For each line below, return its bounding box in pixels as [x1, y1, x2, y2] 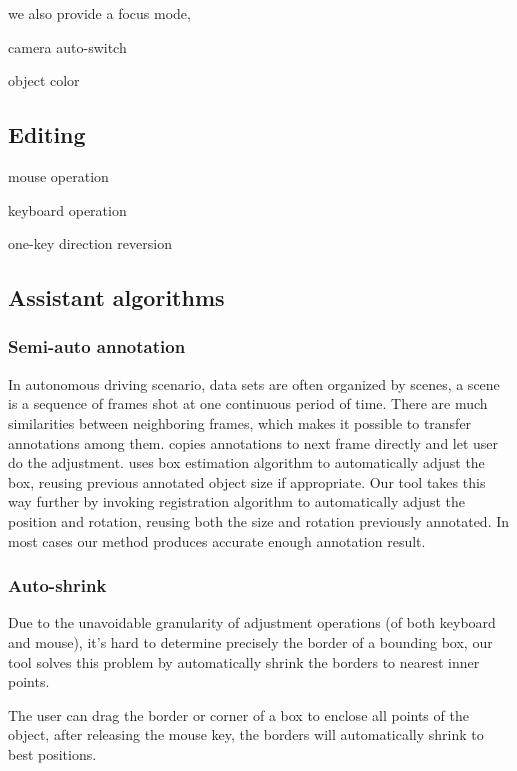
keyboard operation [8, 199, 127, 220]
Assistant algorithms [8, 282, 225, 313]
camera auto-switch [8, 36, 127, 57]
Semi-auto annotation [8, 334, 186, 359]
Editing [8, 119, 86, 150]
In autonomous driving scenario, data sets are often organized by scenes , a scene [8, 373, 500, 394]
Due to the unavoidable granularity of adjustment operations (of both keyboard [8, 612, 496, 633]
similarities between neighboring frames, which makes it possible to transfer [8, 412, 472, 433]
